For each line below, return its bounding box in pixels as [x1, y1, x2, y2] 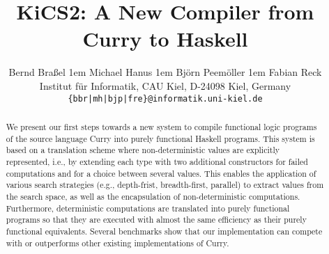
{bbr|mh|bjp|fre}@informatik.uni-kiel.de [68, 93, 263, 104]
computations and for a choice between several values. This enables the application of [6, 167, 316, 179]
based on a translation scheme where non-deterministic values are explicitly [6, 144, 280, 156]
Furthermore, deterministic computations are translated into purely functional [6, 202, 290, 214]
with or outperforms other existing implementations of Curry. [6, 237, 229, 248]
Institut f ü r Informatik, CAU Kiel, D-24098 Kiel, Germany [39, 78, 291, 93]
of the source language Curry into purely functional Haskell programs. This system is [6, 132, 315, 144]
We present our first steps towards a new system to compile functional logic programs [6, 120, 317, 132]
